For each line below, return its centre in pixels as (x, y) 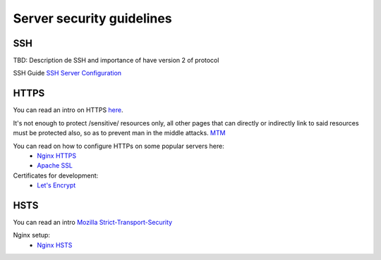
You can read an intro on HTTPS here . (68, 110)
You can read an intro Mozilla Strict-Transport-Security (93, 222)
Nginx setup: (32, 235)
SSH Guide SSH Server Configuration (67, 73)
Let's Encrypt (56, 185)
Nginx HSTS (55, 245)
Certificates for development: (56, 175)
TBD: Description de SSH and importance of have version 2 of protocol (116, 61)
